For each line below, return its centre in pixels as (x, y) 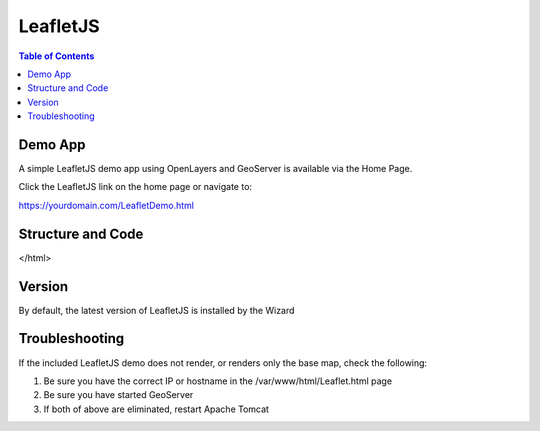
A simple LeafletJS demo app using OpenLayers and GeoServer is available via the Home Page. (215, 169)
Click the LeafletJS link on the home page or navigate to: (135, 187)
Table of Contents (56, 56)
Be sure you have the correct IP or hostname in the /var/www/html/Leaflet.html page (218, 381)
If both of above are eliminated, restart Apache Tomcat (156, 409)
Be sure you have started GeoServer (118, 395)
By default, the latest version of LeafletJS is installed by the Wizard (156, 310)
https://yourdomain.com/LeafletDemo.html (106, 205)
